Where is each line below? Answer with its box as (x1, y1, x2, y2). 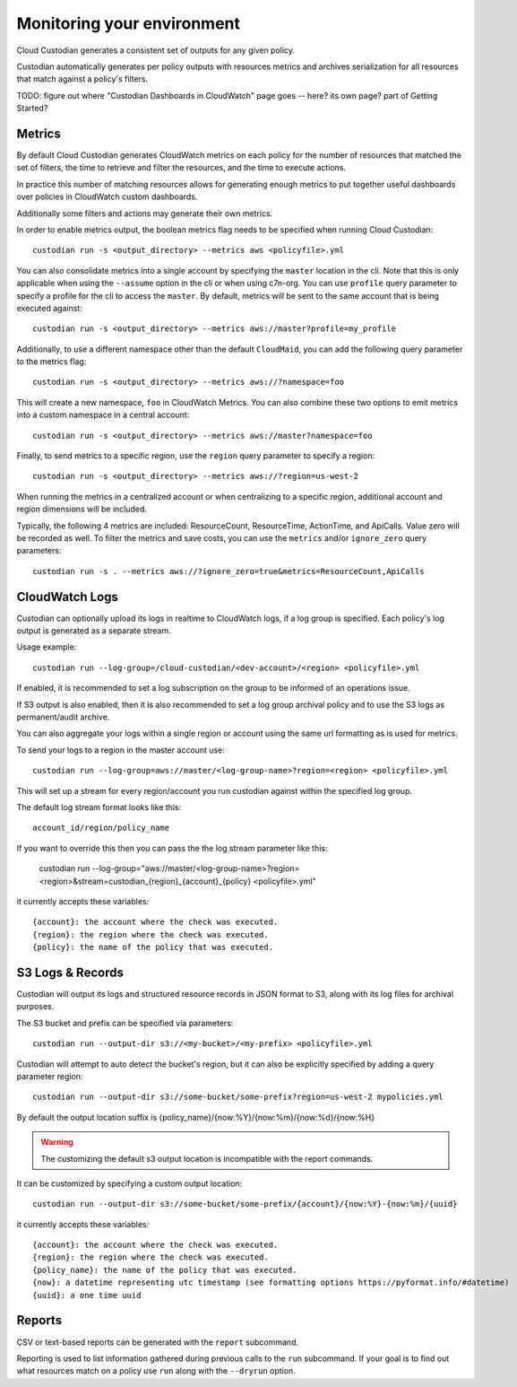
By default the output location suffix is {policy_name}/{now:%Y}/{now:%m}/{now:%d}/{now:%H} (16, 1112, 375, 1122)
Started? (16, 103, 48, 114)
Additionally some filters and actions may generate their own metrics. (16, 207, 273, 219)
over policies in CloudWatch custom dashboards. (16, 191, 198, 202)
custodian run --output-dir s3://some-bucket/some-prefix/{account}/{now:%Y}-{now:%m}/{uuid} (32, 1199, 458, 1209)
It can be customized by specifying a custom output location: (16, 1178, 243, 1189)
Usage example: (16, 641, 77, 652)
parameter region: (16, 1070, 83, 1081)
